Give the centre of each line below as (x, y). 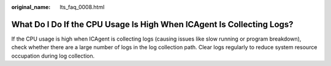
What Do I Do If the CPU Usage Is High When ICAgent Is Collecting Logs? (152, 24)
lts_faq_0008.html (82, 7)
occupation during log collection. (53, 56)
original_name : (31, 7)
